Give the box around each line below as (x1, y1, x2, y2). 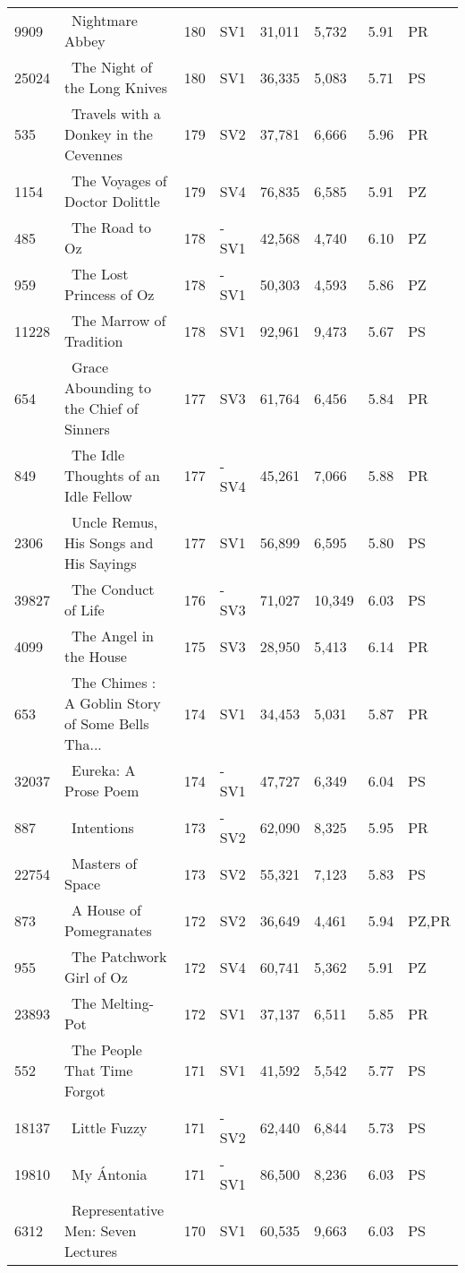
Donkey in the (64, 124, 153, 144)
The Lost (72, 263, 129, 284)
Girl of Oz (64, 967, 128, 987)
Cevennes (64, 144, 123, 165)
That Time (64, 1060, 133, 1080)
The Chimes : (72, 672, 156, 692)
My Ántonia (72, 1163, 148, 1184)
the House (64, 646, 127, 667)
